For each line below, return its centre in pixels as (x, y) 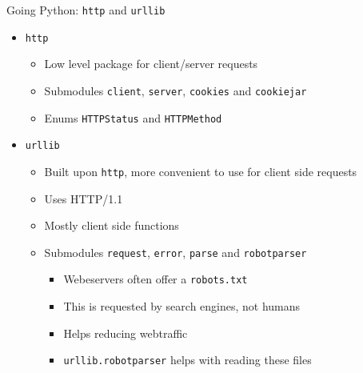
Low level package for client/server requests (151, 64)
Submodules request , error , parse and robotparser (176, 252)
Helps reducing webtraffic (126, 333)
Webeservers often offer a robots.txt (156, 279)
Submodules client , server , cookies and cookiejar (176, 90)
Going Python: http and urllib (86, 10)
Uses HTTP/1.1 (84, 198)
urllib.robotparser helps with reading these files (187, 360)
